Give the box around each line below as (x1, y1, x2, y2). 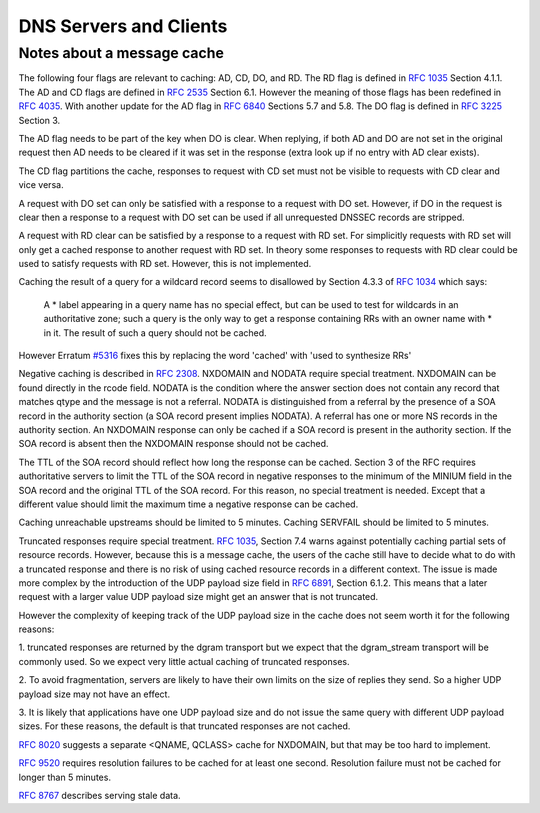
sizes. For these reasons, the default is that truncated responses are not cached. (18, 720, 351, 732)
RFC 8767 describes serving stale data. (18, 789, 181, 801)
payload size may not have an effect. (18, 688, 170, 700)
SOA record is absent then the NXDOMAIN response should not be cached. (18, 438, 329, 450)
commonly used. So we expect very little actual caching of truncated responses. (18, 655, 350, 667)
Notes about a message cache (18, 44, 225, 62)
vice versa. (18, 179, 64, 191)
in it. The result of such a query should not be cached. (43, 326, 267, 339)
